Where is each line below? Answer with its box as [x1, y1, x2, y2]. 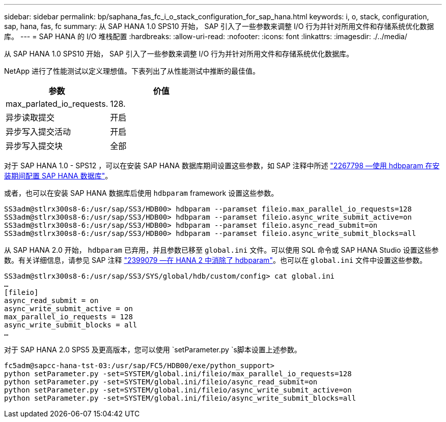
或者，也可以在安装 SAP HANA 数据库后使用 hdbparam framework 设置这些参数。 [4, 189, 278, 197]
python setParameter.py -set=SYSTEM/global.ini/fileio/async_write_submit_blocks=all [4, 394, 356, 402]
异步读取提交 [6, 112, 55, 123]
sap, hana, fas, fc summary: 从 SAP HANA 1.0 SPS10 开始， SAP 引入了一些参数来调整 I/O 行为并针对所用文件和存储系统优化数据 [4, 22, 434, 31]
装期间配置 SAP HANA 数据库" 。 [4, 171, 113, 180]
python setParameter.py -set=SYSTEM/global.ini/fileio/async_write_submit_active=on [4, 386, 352, 394]
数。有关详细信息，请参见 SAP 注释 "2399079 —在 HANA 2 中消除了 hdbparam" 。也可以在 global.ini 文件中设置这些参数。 [4, 256, 427, 264]
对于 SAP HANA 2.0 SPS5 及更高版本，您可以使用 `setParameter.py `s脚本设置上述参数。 [4, 345, 301, 354]
